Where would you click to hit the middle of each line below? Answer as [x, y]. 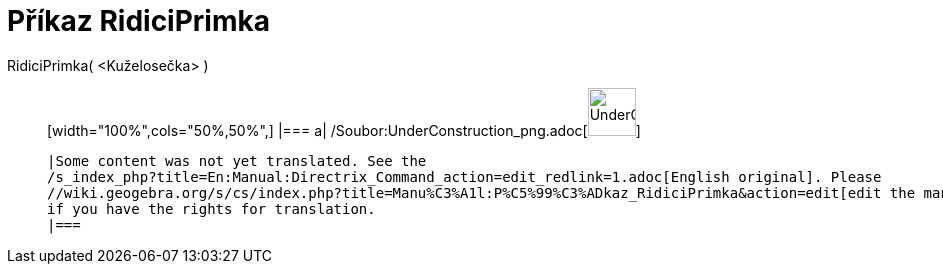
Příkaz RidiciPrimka [139, 21]
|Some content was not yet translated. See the [237, 160]
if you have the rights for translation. [211, 208]
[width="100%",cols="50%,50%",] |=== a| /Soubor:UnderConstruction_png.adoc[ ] [344, 130]
